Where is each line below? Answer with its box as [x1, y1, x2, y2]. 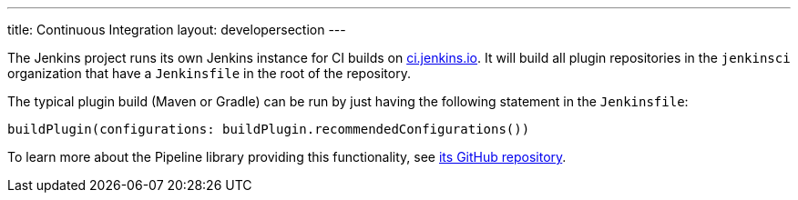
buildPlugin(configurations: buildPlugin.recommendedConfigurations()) [7, 122, 530, 136]
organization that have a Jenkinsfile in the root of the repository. [7, 65, 411, 81]
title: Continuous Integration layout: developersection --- [7, 22, 346, 37]
